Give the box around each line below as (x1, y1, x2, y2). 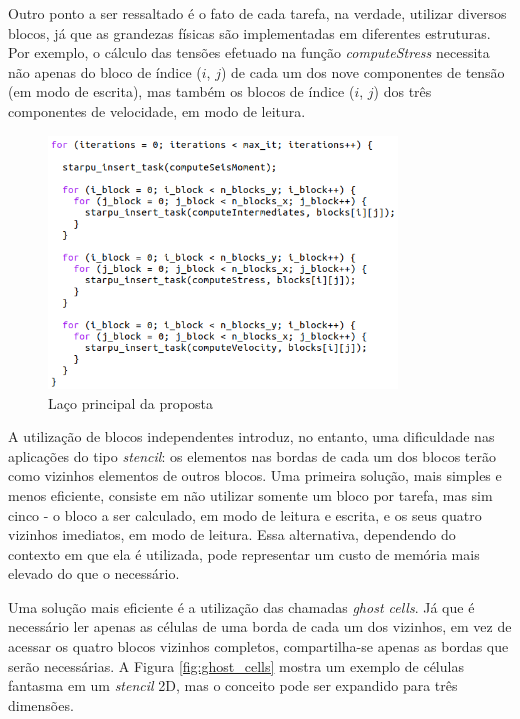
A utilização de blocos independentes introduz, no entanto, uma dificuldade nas (8, 426, 495, 447)
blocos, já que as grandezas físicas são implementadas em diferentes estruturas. (8, 22, 491, 43)
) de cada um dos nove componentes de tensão (220, 61, 505, 82)
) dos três (373, 81, 432, 102)
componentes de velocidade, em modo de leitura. (8, 100, 306, 121)
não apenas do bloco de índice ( (8, 61, 202, 82)
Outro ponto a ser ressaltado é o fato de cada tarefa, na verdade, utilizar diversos (8, 3, 507, 23)
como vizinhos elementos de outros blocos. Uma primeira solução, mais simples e (8, 465, 502, 486)
